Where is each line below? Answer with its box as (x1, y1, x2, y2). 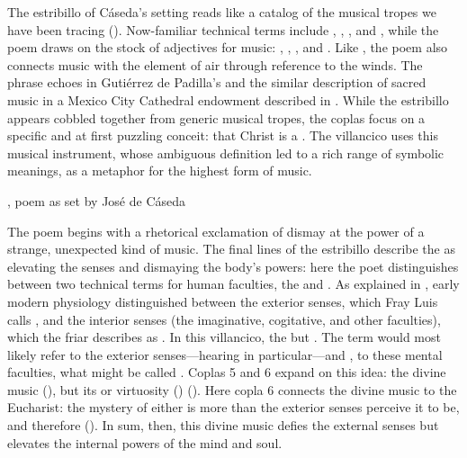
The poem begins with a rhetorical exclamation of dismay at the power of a (7, 221, 425, 240)
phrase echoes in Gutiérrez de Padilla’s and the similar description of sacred (7, 73, 427, 92)
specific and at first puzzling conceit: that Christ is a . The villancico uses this (7, 126, 438, 145)
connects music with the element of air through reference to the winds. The (7, 55, 423, 74)
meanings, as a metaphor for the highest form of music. (7, 161, 312, 180)
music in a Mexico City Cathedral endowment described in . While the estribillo (7, 90, 449, 109)
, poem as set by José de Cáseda (7, 191, 186, 210)
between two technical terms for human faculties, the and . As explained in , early (7, 274, 460, 293)
